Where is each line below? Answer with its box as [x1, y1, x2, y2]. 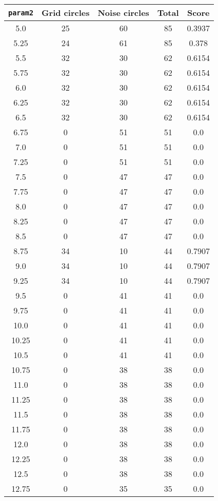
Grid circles [42, 7, 90, 18]
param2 [8, 8, 34, 17]
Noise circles [97, 7, 149, 18]
